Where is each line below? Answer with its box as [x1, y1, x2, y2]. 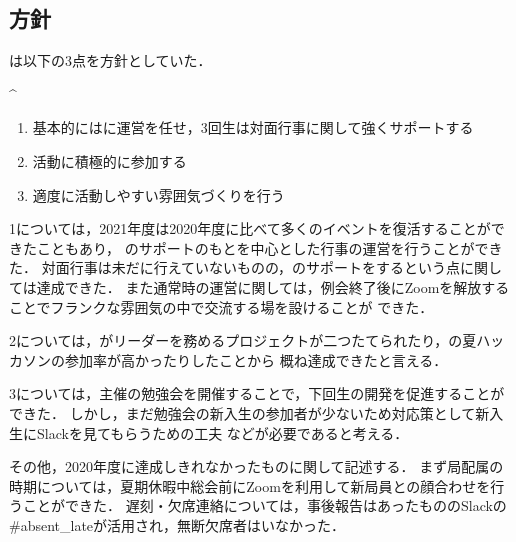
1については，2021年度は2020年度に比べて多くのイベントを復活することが [9, 218, 491, 239]
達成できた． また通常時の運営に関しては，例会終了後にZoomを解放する [36, 276, 510, 297]
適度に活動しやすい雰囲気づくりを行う [32, 184, 285, 205]
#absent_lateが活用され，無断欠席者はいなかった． [9, 514, 346, 535]
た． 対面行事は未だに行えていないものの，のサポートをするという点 [9, 257, 461, 278]
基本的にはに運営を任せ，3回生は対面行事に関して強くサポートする [32, 117, 474, 138]
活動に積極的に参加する [32, 150, 187, 171]
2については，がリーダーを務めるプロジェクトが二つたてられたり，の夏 [9, 330, 477, 351]
